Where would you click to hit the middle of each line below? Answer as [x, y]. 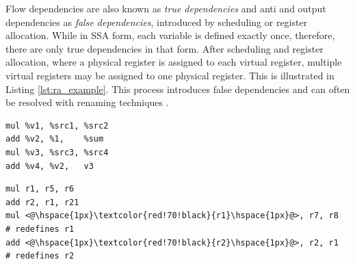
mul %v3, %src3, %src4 [57, 152]
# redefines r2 [40, 256]
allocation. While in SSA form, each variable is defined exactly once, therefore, [170, 35]
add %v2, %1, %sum [55, 139]
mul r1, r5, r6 [40, 189]
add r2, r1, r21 [42, 202]
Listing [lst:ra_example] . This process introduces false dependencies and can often [178, 89]
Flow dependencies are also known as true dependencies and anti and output [166, 8]
